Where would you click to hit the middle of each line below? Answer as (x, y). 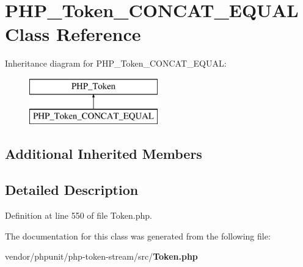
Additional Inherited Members (104, 154)
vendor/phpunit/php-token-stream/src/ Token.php (101, 256)
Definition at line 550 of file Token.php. (78, 215)
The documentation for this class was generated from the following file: (138, 236)
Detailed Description (72, 190)
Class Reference (73, 34)
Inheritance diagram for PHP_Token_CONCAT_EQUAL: (116, 63)
